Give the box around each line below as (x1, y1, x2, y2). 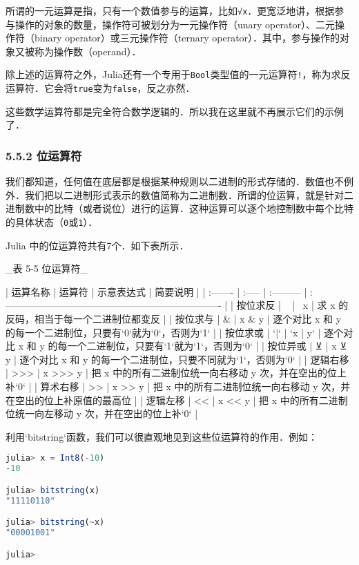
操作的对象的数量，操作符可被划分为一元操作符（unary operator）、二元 (14, 17, 335, 31)
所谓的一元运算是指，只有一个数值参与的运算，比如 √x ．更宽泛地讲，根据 (6, 3, 335, 17)
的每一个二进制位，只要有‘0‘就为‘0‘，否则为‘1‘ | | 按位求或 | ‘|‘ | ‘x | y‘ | (6, 325, 321, 339)
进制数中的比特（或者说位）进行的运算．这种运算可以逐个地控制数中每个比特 (6, 201, 353, 216)
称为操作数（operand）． (34, 44, 142, 58)
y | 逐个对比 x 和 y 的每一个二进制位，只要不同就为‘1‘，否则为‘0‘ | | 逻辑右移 (6, 352, 349, 366)
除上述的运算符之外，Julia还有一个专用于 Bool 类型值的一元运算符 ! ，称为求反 (6, 67, 351, 82)
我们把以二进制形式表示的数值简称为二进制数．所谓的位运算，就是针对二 (24, 187, 353, 202)
